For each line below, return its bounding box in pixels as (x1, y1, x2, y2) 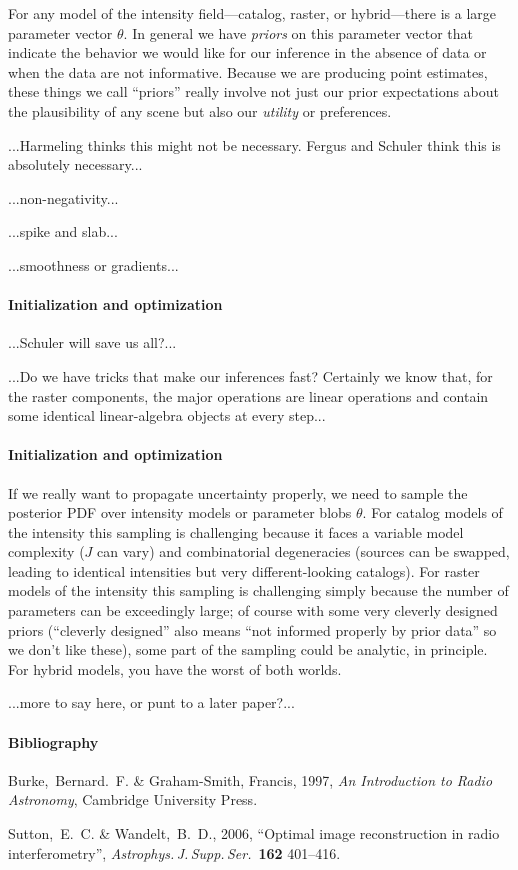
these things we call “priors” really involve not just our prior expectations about (8, 81, 500, 102)
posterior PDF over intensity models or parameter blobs (8, 502, 352, 523)
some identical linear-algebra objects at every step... (8, 405, 326, 426)
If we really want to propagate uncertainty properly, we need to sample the (8, 482, 468, 503)
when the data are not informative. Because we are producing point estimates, (8, 61, 488, 82)
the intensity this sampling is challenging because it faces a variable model (8, 521, 464, 542)
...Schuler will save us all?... (8, 332, 177, 353)
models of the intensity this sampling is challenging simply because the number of (8, 580, 509, 601)
